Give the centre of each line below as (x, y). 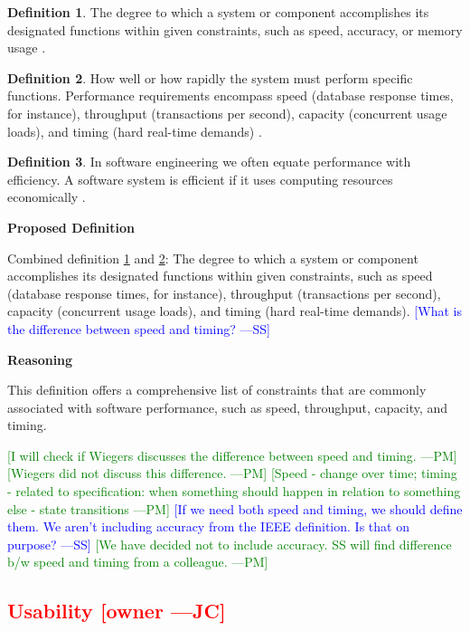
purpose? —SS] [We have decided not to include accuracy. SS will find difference (230, 544)
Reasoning (40, 359)
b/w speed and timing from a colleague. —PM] (138, 562)
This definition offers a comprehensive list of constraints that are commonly (217, 390)
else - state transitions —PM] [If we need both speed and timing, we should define (235, 508)
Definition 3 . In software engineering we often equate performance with (209, 162)
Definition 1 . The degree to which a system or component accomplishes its (218, 12)
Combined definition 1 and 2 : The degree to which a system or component (213, 258)
